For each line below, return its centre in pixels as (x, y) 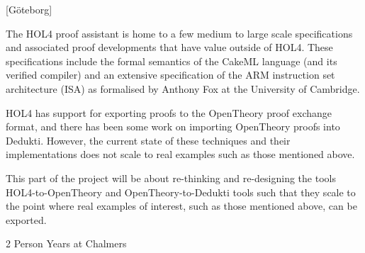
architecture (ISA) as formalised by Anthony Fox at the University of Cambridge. (183, 88)
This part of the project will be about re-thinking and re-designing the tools (171, 178)
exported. (26, 219)
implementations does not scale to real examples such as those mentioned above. (180, 154)
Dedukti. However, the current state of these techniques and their (148, 140)
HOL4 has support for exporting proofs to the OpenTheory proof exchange (169, 112)
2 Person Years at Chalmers (66, 243)
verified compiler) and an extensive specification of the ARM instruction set (170, 75)
